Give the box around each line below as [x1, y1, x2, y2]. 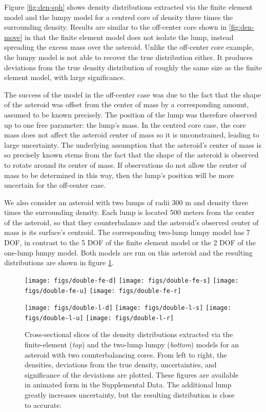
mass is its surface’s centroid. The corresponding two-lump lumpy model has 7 [4, 227, 250, 238]
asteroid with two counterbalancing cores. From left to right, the [25, 349, 227, 360]
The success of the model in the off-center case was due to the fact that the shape [4, 89, 261, 100]
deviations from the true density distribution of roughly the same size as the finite [4, 62, 262, 72]
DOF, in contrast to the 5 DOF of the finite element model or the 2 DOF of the [4, 237, 256, 248]
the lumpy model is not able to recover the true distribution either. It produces [4, 51, 253, 62]
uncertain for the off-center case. [4, 180, 106, 190]
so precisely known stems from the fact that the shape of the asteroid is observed [4, 149, 259, 160]
